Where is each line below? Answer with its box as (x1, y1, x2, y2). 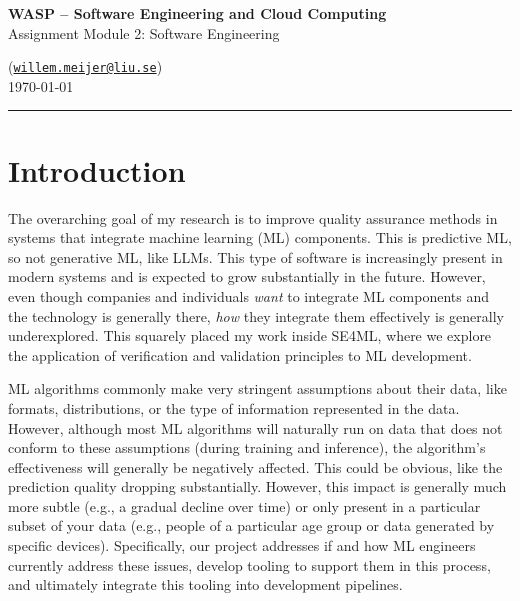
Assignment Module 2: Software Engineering (8, 22, 280, 43)
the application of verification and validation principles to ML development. (8, 344, 472, 365)
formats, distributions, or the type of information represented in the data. (8, 397, 460, 418)
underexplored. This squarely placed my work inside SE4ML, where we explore (8, 325, 492, 346)
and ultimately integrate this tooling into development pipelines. (8, 574, 403, 595)
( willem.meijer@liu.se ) (8, 56, 163, 77)
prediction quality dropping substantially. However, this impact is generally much (8, 476, 507, 497)
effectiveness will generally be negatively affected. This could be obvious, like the (8, 456, 503, 477)
